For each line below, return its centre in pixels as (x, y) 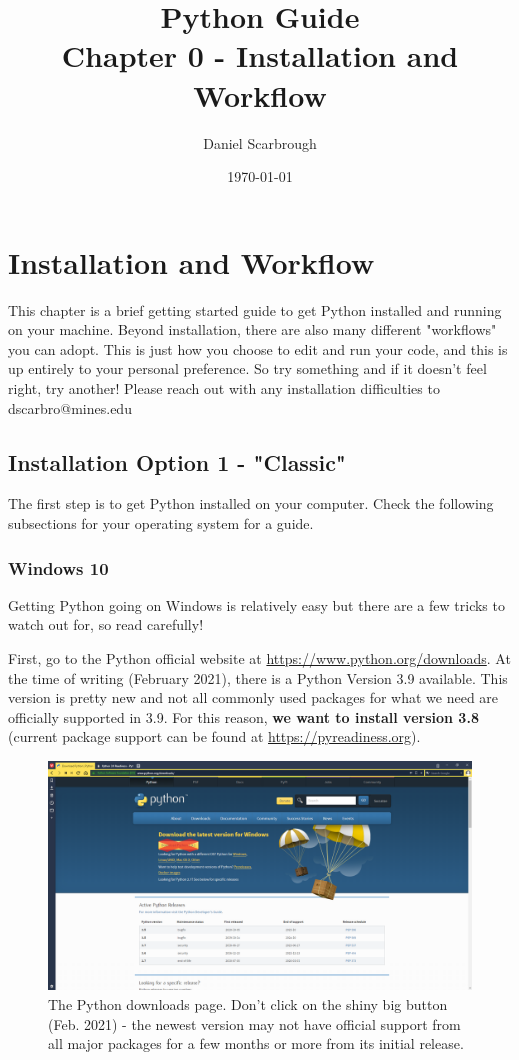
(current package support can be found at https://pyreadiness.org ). (214, 736)
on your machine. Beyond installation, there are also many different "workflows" (252, 329)
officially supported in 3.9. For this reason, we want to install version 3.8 (243, 716)
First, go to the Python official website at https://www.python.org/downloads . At (259, 657)
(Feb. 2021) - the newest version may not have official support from (254, 1023)
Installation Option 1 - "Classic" (177, 461)
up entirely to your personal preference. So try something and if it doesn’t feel (247, 368)
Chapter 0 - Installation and (260, 55)
